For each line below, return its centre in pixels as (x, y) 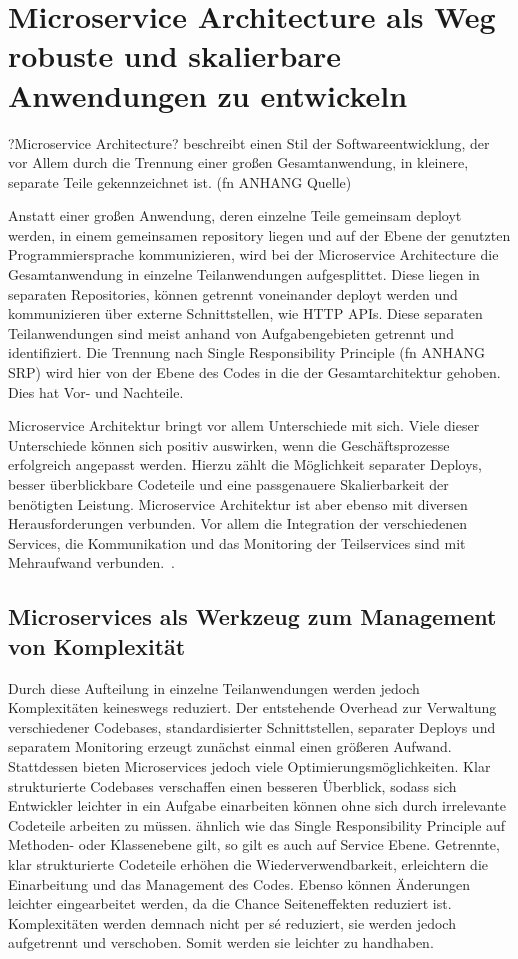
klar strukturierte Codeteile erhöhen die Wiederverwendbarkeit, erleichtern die (248, 863)
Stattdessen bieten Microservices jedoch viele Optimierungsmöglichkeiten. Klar (249, 765)
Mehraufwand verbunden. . (91, 562)
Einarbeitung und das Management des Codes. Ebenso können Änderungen (239, 883)
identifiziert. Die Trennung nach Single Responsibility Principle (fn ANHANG (247, 352)
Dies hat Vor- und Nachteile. (96, 391)
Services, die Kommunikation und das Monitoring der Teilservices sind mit (237, 542)
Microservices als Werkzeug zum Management (252, 616)
